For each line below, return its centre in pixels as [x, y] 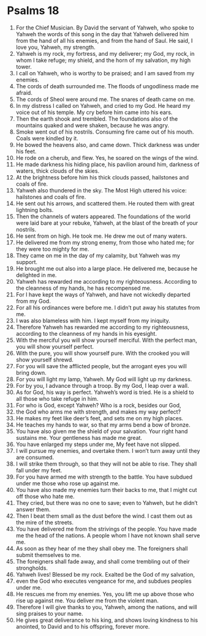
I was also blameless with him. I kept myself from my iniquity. [93, 320]
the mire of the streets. [45, 522]
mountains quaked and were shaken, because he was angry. [92, 125]
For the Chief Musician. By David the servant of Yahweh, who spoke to [105, 28]
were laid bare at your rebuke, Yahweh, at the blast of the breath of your [107, 223]
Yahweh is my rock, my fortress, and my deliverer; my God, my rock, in [105, 53]
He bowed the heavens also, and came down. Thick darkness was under [108, 145]
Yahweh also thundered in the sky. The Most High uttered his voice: [101, 190]
